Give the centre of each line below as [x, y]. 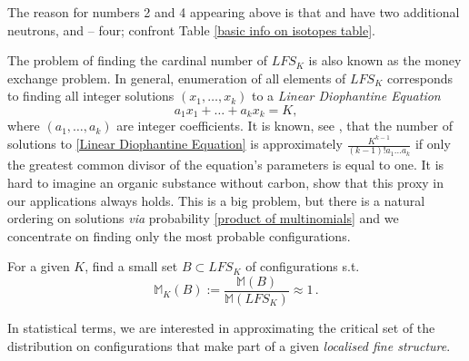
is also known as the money [385, 60]
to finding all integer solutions [91, 96]
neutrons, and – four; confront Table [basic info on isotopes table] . [191, 29]
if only [433, 144]
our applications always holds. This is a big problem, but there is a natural [216, 200]
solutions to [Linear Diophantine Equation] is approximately [175, 144]
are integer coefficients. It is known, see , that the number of [284, 126]
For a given [39, 266]
